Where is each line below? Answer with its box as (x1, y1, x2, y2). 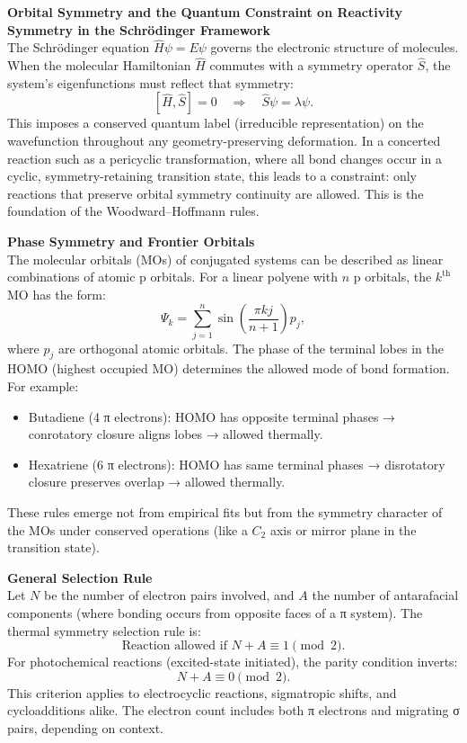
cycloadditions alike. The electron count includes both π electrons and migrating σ (7, 701, 460, 720)
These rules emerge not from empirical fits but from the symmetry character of (7, 503, 443, 522)
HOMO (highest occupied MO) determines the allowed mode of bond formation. (7, 359, 450, 378)
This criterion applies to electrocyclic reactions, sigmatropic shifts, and (7, 683, 397, 702)
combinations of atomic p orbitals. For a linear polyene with (7, 267, 338, 286)
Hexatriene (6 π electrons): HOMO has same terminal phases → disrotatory (28, 454, 445, 473)
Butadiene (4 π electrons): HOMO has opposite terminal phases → (28, 407, 396, 425)
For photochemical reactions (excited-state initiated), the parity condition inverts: (7, 652, 458, 671)
